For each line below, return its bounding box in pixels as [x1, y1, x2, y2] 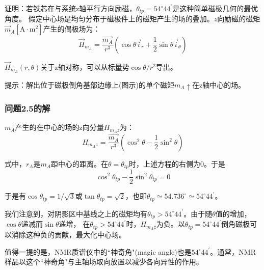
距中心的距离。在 [50, 158, 108, 169]
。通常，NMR [210, 246, 256, 257]
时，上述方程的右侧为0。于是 [128, 158, 225, 169]
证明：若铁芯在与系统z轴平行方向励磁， [5, 3, 137, 13]
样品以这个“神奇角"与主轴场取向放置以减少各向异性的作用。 [5, 256, 203, 267]
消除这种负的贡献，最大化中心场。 [11, 229, 126, 239]
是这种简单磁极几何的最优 [172, 3, 258, 13]
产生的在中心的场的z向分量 [15, 122, 104, 132]
